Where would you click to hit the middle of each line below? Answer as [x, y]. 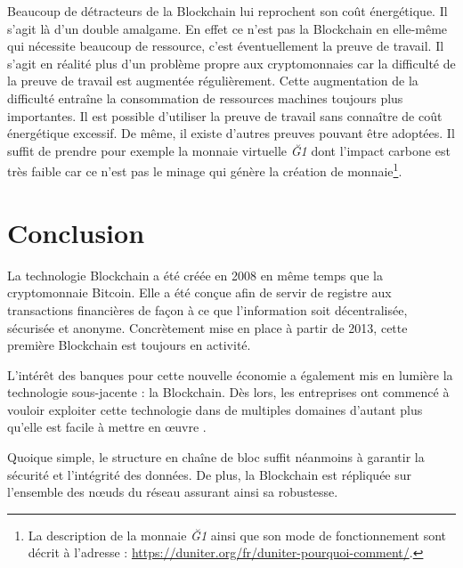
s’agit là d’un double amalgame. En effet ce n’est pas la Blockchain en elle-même [227, 28]
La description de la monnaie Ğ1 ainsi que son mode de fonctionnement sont [237, 535]
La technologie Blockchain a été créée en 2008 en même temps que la [195, 275]
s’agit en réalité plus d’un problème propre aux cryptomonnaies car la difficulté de [231, 63]
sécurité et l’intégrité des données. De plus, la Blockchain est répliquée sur [210, 474]
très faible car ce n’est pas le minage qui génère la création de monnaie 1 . [205, 170]
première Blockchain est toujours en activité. [129, 345]
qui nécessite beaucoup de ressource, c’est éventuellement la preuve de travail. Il [226, 46]
